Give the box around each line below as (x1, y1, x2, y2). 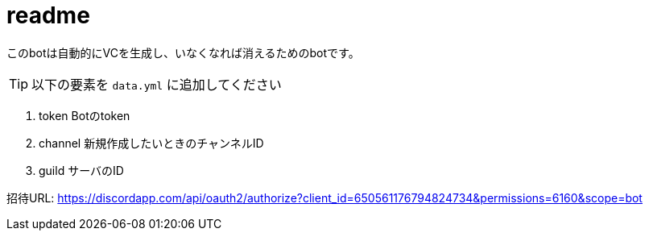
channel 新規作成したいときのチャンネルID (39, 135, 264, 150)
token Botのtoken (39, 108, 130, 123)
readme (6, 2, 90, 29)
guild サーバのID (39, 163, 124, 177)
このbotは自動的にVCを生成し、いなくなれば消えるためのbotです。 (6, 45, 360, 60)
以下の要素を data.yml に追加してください (31, 76, 282, 93)
